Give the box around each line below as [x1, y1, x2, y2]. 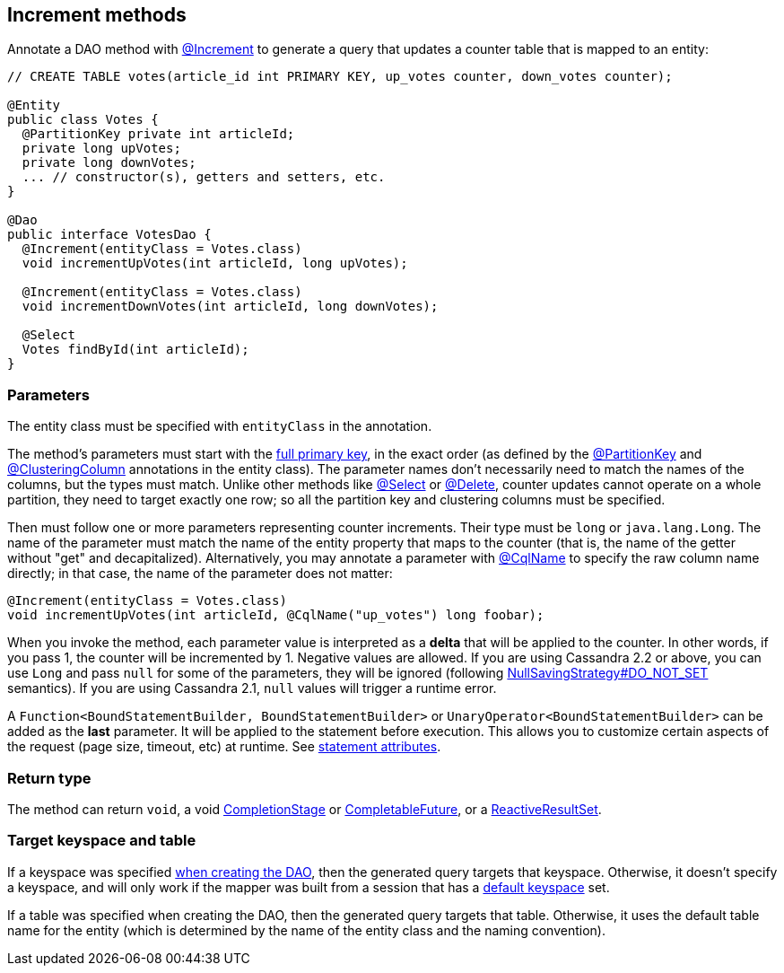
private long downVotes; [22, 155, 196, 171]
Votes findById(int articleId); [22, 342, 249, 357]
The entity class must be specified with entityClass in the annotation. [7, 418, 432, 434]
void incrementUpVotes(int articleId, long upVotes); [22, 256, 408, 271]
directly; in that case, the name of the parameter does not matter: [7, 565, 393, 582]
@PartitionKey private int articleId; [22, 127, 295, 142]
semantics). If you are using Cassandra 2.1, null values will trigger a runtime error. [7, 680, 497, 697]
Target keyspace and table [7, 831, 196, 850]
